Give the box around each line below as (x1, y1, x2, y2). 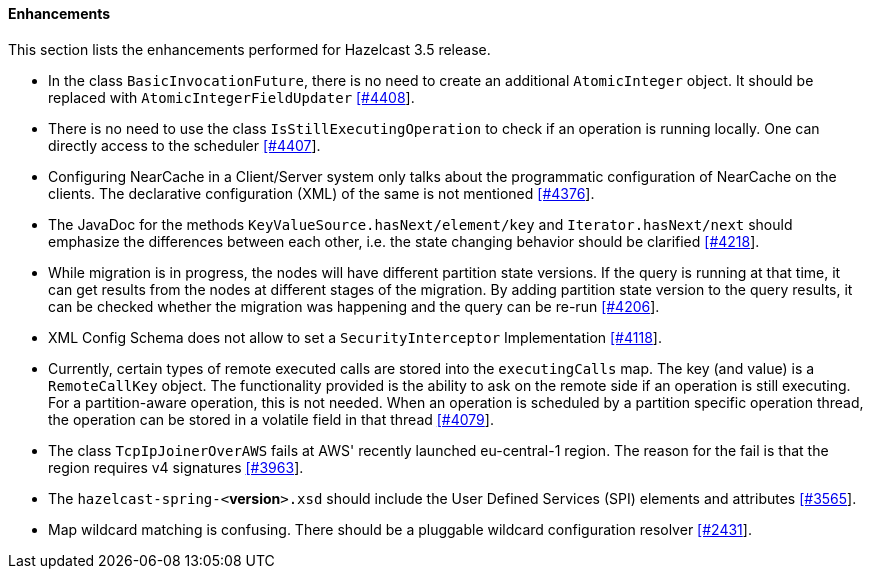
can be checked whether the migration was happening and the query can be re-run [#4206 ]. (48, 297, 660, 315)
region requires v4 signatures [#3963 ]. (48, 458, 304, 476)
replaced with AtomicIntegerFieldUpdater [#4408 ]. (48, 88, 415, 106)
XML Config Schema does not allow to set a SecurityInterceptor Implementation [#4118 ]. (48, 328, 662, 346)
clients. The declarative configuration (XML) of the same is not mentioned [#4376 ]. (48, 184, 595, 202)
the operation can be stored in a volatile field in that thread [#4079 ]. (48, 410, 494, 428)
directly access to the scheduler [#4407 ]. (48, 136, 321, 154)
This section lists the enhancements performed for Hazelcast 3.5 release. (8, 40, 491, 58)
